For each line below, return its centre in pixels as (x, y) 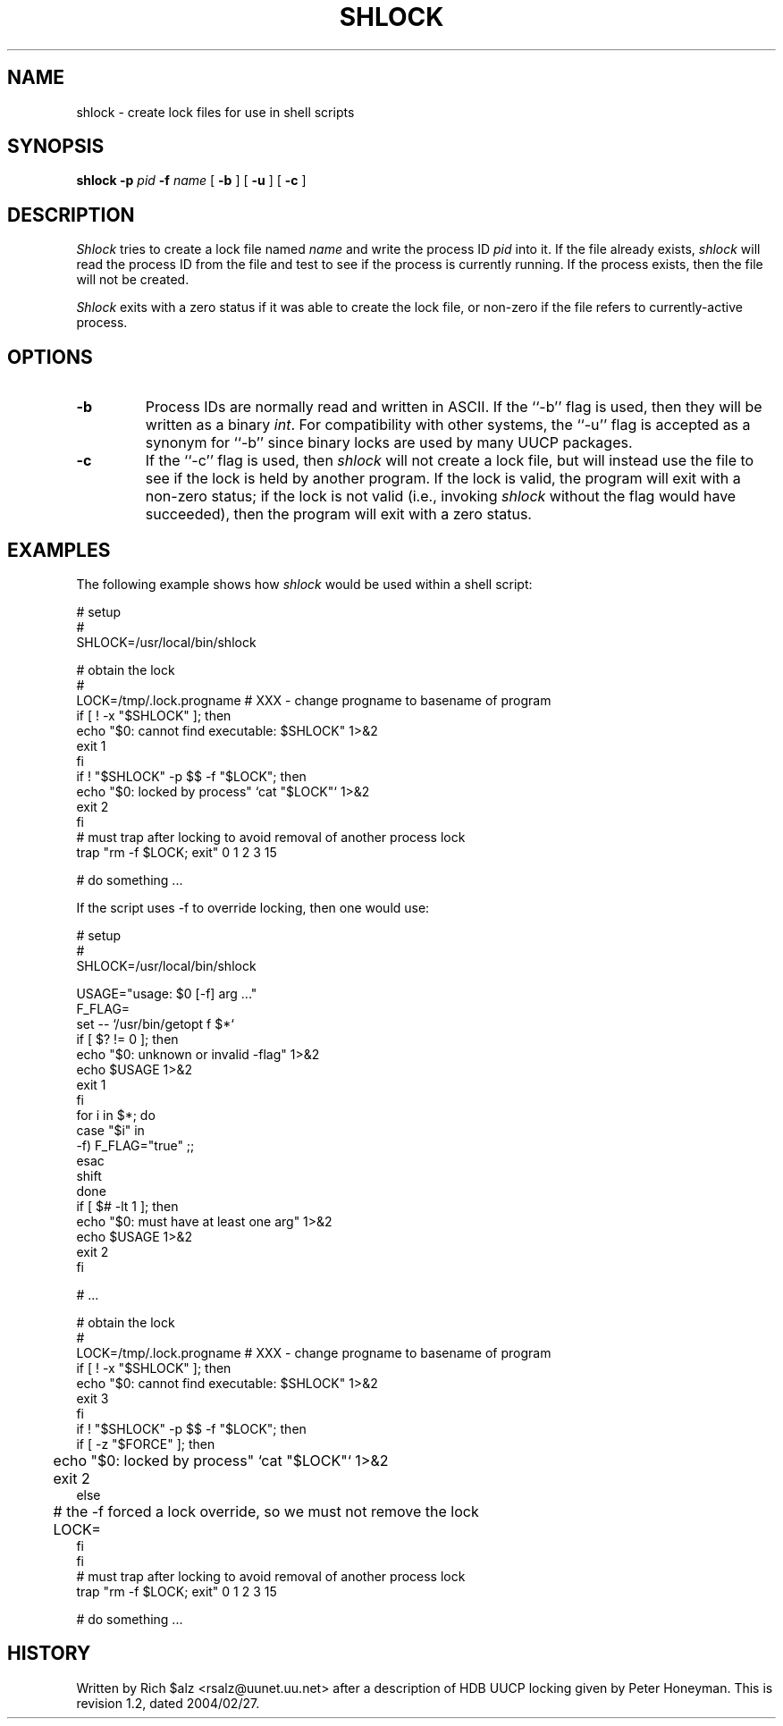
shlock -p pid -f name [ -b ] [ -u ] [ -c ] (191, 181)
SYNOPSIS (56, 147)
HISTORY (49, 1654)
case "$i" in (110, 1130)
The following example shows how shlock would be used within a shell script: (304, 584)
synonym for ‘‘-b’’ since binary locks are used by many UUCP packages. (389, 443)
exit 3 (93, 1398)
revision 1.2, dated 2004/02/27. (168, 1703)
